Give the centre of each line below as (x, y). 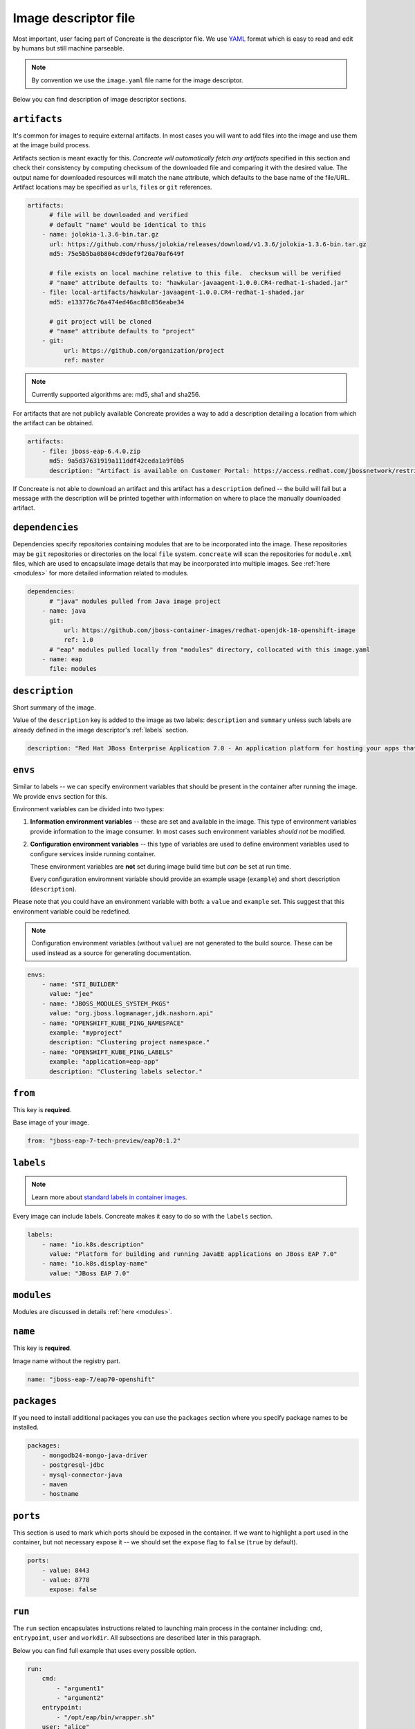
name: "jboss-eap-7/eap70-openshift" (91, 1379)
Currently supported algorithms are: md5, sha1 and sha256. (116, 394)
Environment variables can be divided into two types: (89, 809)
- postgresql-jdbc (73, 1465)
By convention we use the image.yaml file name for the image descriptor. (137, 80)
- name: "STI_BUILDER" (80, 984)
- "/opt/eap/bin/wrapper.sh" (106, 1717)
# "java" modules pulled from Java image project (135, 601)
